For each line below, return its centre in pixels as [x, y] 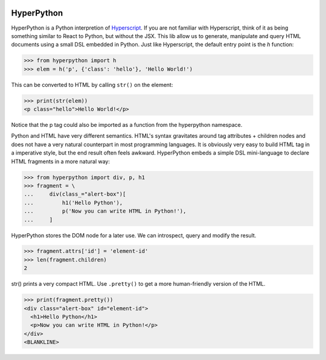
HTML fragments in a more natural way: [60, 161]
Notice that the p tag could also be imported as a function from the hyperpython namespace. [127, 125]
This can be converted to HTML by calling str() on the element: [92, 85]
